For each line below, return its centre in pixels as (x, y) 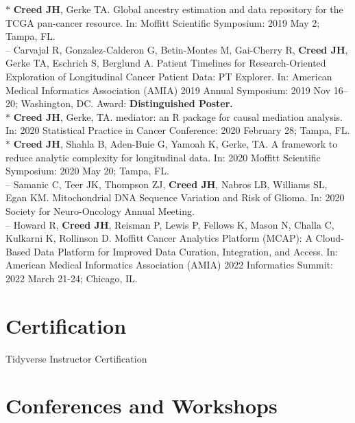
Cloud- (330, 238)
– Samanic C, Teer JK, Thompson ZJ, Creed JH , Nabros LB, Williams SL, (167, 184)
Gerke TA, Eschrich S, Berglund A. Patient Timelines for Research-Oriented (166, 63)
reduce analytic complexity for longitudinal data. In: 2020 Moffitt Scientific (163, 157)
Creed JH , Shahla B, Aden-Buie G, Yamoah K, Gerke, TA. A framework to (175, 143)
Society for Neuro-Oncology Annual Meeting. (100, 210)
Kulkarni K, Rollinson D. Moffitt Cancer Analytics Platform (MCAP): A (159, 238)
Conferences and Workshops (142, 405)
